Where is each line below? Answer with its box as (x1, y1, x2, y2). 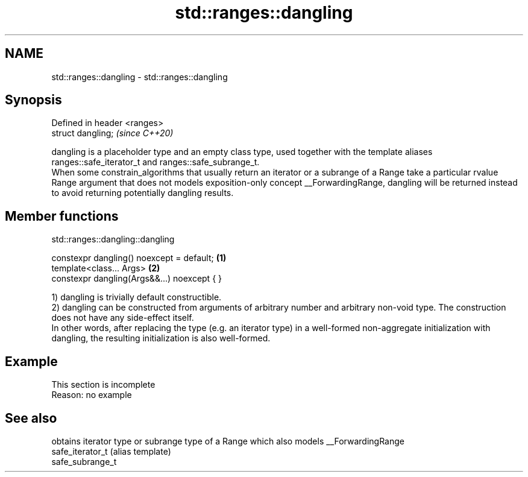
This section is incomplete (51, 379, 156, 390)
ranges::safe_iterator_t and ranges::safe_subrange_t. (51, 157, 260, 168)
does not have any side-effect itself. (51, 312, 194, 323)
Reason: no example (51, 390, 132, 400)
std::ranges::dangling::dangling (51, 234, 175, 245)
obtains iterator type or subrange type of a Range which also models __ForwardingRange (51, 435, 404, 446)
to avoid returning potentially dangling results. (51, 188, 234, 198)
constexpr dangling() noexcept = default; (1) (51, 253, 227, 264)
